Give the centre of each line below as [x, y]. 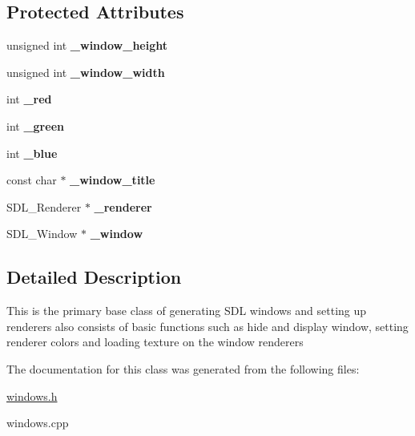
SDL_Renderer [44, 206]
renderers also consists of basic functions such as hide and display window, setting [207, 326]
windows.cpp [38, 423]
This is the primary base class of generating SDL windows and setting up [187, 311]
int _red [29, 99]
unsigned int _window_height [87, 45]
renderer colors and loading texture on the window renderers [155, 342]
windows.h [32, 396]
